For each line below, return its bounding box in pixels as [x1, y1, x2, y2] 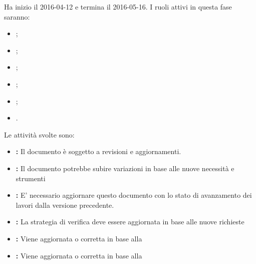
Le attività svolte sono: [4, 129, 75, 140]
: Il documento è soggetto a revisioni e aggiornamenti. [16, 146, 181, 157]
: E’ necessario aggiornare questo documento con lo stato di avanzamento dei [16, 190, 252, 200]
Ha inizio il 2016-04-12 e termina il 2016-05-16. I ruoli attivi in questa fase [4, 2, 232, 12]
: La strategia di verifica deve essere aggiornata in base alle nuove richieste [16, 216, 244, 227]
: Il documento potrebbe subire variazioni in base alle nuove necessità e [16, 163, 234, 173]
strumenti [16, 173, 46, 183]
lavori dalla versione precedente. [16, 199, 114, 210]
